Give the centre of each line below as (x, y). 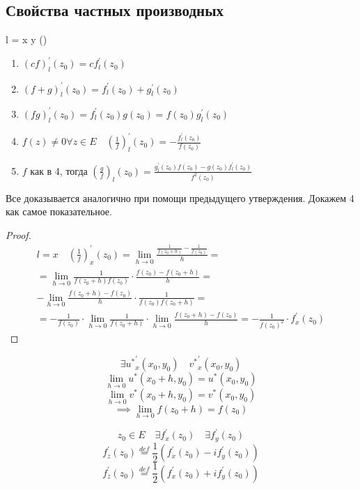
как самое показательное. (59, 211)
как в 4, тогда (59, 170)
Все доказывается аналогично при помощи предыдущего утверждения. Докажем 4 (180, 197)
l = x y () (26, 39)
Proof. (18, 234)
